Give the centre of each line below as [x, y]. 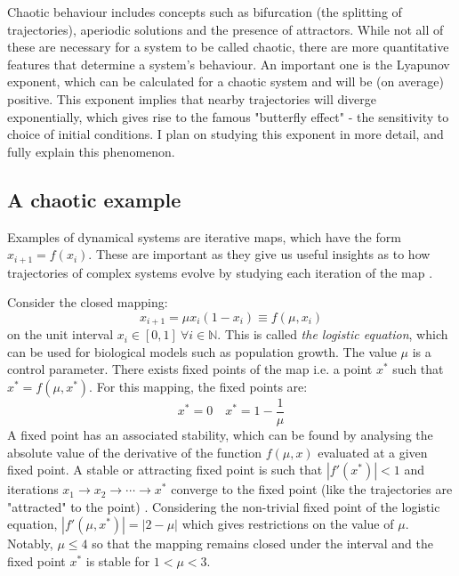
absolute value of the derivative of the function [134, 452]
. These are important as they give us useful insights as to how [259, 254]
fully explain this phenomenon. [91, 151]
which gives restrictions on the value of [288, 524]
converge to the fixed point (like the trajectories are [312, 489]
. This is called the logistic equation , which [333, 334]
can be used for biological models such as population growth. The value [202, 351]
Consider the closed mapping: [88, 302]
